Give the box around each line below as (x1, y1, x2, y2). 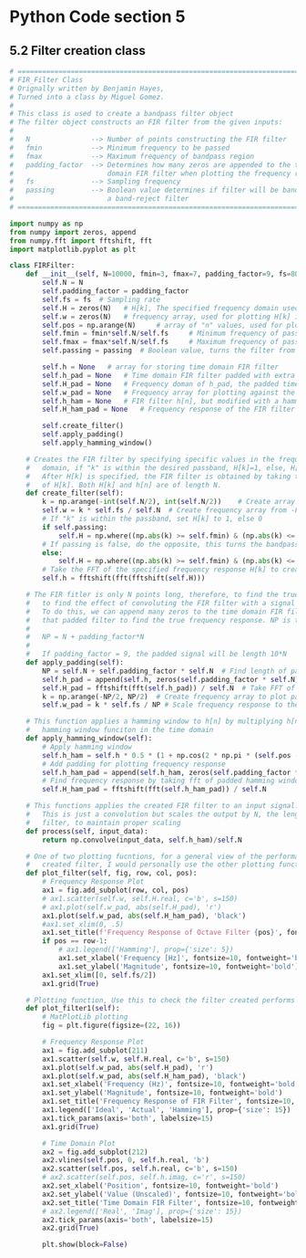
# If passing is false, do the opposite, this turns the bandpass (42, 540, 300, 549)
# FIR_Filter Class (9, 75, 84, 84)
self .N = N (42, 278, 84, 288)
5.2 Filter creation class (9, 43, 146, 58)
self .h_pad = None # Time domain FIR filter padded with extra (42, 371, 296, 380)
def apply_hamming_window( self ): (25, 734, 153, 743)
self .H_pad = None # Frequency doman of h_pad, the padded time (42, 379, 300, 389)
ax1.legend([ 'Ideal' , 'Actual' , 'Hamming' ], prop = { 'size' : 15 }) (42, 1106, 291, 1115)
